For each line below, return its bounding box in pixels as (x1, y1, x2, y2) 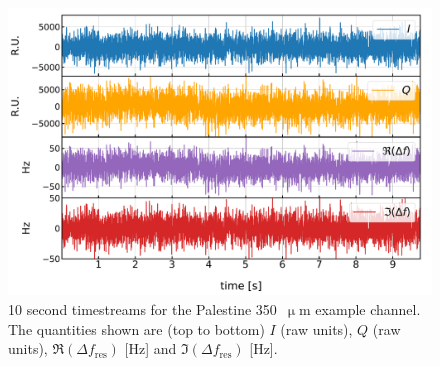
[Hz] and (124, 338, 177, 359)
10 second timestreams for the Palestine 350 (8, 298, 277, 319)
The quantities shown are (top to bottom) (8, 318, 265, 339)
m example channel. (299, 298, 421, 319)
